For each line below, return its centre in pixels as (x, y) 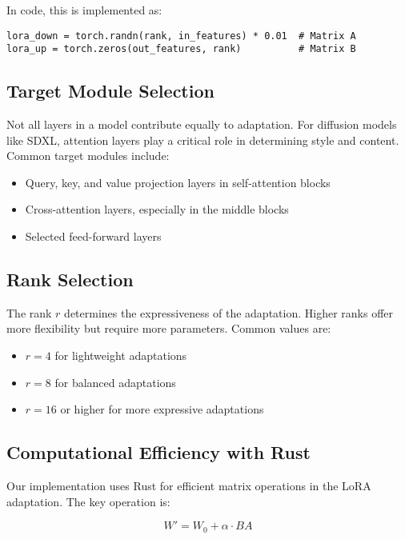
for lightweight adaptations (121, 355)
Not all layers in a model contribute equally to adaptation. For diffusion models (202, 124)
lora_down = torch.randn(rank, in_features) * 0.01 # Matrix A (181, 36)
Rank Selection (70, 279)
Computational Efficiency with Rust (158, 452)
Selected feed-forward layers (93, 236)
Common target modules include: (88, 156)
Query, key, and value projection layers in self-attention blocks (178, 182)
